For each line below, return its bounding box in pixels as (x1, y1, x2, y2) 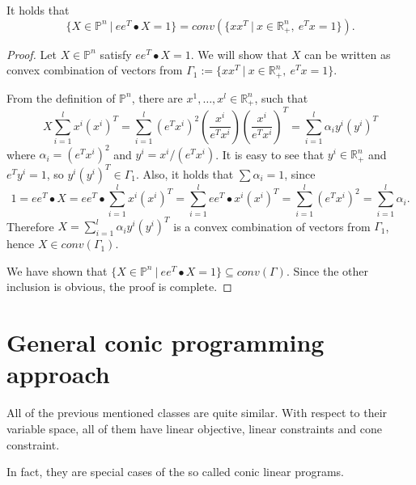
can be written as (304, 45, 391, 62)
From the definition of (6, 89, 116, 106)
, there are (131, 89, 183, 106)
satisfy (100, 45, 132, 62)
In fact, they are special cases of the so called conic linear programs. (6, 463, 344, 480)
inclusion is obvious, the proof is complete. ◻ (6, 278, 232, 295)
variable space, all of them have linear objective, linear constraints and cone (6, 420, 382, 436)
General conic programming (6, 326, 325, 359)
